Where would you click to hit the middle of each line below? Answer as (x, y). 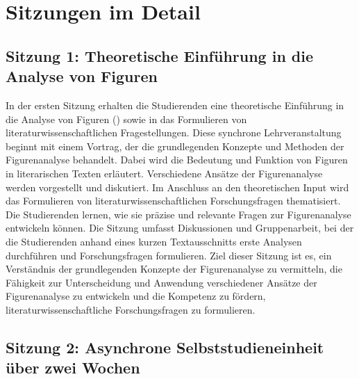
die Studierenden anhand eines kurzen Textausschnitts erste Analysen (154, 241)
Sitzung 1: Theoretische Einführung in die (160, 55)
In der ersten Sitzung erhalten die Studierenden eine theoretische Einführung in (175, 105)
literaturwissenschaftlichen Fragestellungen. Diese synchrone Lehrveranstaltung (174, 132)
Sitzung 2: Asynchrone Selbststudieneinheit (165, 347)
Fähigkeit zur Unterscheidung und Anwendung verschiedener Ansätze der (161, 282)
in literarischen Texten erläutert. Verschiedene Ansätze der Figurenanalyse (164, 173)
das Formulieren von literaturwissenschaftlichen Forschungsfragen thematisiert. (173, 201)
